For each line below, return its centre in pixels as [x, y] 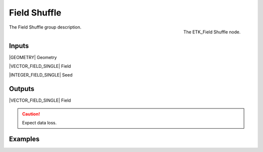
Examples [24, 139]
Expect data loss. [39, 123]
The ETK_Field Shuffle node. [212, 32]
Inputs [19, 46]
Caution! [31, 114]
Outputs [22, 89]
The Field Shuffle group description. [45, 27]
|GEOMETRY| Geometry [33, 57]
